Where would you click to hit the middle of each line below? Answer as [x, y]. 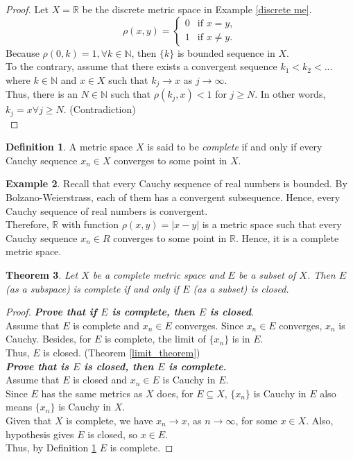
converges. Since [209, 325]
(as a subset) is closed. [241, 288]
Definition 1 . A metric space [69, 147]
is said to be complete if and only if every [235, 147]
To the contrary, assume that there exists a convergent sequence [141, 66]
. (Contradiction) [100, 109]
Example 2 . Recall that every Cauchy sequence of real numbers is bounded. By [176, 183]
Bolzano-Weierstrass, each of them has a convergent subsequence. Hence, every [173, 197]
